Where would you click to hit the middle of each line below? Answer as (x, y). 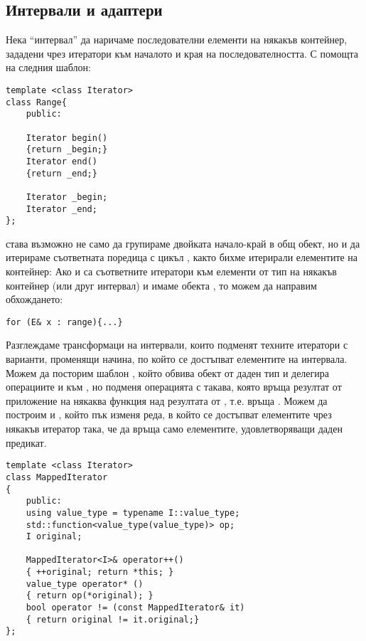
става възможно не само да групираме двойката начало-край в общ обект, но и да (183, 243)
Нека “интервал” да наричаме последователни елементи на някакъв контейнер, (177, 39)
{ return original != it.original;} (113, 619)
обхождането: (34, 299)
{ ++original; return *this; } (100, 572)
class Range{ (36, 102)
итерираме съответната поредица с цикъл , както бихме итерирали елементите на (182, 257)
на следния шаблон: (48, 67)
